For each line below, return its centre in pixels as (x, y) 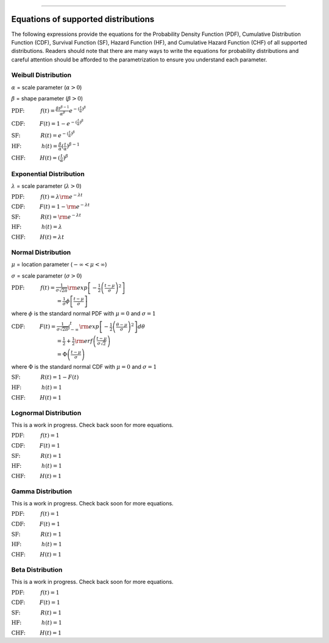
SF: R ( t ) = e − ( (40, 135)
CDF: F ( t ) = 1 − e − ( (44, 123)
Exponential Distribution (48, 174)
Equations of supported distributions (83, 19)
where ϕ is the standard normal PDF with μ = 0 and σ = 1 (83, 314)
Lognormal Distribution (46, 413)
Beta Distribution (37, 569)
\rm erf (84, 341)
